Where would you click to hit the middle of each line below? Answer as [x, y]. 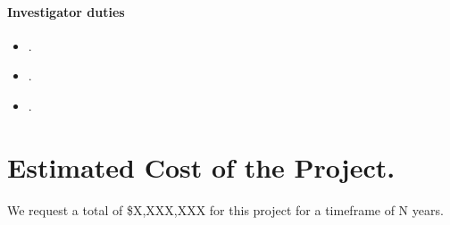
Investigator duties [66, 11]
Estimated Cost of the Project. [201, 167]
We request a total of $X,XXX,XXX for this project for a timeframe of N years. [225, 209]
